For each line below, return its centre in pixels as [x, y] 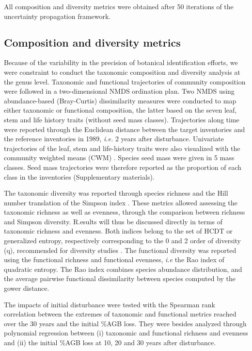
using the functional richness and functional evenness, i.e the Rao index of [114, 259]
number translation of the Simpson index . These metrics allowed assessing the [121, 202]
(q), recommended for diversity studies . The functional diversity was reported [120, 250]
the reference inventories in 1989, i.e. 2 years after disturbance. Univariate [114, 139]
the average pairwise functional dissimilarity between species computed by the [120, 278]
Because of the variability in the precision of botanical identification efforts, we [121, 62]
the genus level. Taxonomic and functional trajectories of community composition [125, 81]
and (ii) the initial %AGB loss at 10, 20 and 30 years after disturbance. [110, 343]
